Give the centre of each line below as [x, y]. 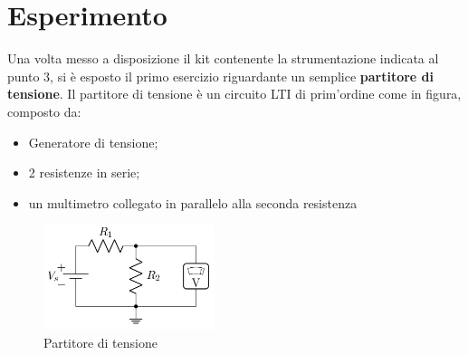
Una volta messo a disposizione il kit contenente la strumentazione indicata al [223, 58]
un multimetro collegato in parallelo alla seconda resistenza [193, 202]
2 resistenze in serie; [84, 173]
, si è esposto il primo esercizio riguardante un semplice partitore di [242, 76]
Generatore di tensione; [93, 142]
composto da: [44, 111]
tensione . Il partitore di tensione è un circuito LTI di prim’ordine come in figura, [234, 94]
